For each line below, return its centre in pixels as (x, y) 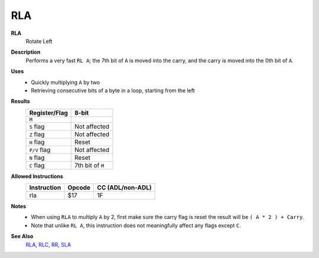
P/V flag (40, 150)
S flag (37, 126)
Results (20, 101)
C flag (37, 165)
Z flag (37, 134)
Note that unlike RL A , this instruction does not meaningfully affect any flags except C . (136, 225)
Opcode (79, 188)
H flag (37, 142)
